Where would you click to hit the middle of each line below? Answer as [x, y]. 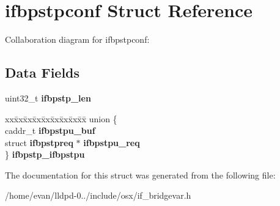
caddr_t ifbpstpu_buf [50, 131]
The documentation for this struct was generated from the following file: [140, 175]
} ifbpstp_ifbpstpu [45, 154]
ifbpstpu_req [112, 142]
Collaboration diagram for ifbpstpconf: [77, 39]
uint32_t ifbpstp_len [48, 97]
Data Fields [42, 72]
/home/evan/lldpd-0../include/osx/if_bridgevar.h [98, 195]
